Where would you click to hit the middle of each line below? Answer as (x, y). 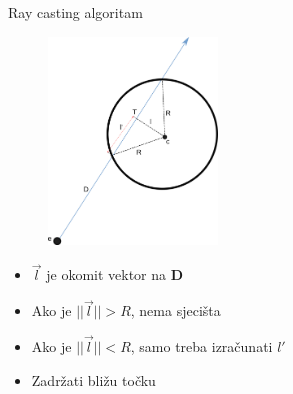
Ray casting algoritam (75, 12)
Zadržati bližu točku (93, 379)
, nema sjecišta (175, 310)
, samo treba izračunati (201, 346)
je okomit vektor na (106, 274)
